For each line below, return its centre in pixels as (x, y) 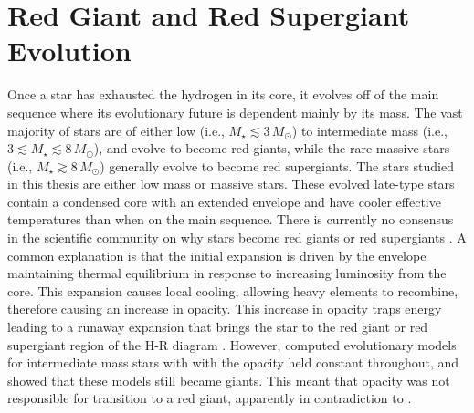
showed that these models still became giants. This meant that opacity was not (229, 380)
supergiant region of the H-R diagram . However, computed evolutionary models (232, 344)
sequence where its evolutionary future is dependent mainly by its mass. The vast (235, 112)
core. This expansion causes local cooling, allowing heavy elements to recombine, (233, 290)
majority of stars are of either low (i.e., (116, 130)
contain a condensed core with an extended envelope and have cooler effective (224, 201)
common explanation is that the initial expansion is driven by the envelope (217, 255)
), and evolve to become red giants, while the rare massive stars (272, 148)
